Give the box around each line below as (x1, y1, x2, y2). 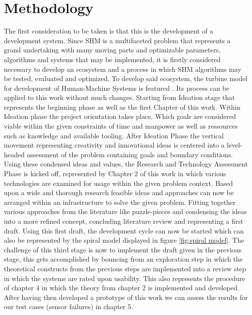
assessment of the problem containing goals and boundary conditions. (27, 149, 233, 159)
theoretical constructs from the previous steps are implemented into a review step (4, 263, 246, 273)
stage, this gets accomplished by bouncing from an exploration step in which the (4, 254, 243, 264)
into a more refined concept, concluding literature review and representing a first (4, 216, 243, 226)
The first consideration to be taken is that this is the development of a (4, 26, 213, 36)
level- (227, 140, 242, 150)
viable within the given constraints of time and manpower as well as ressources (4, 121, 238, 131)
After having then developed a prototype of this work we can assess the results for (4, 292, 248, 302)
